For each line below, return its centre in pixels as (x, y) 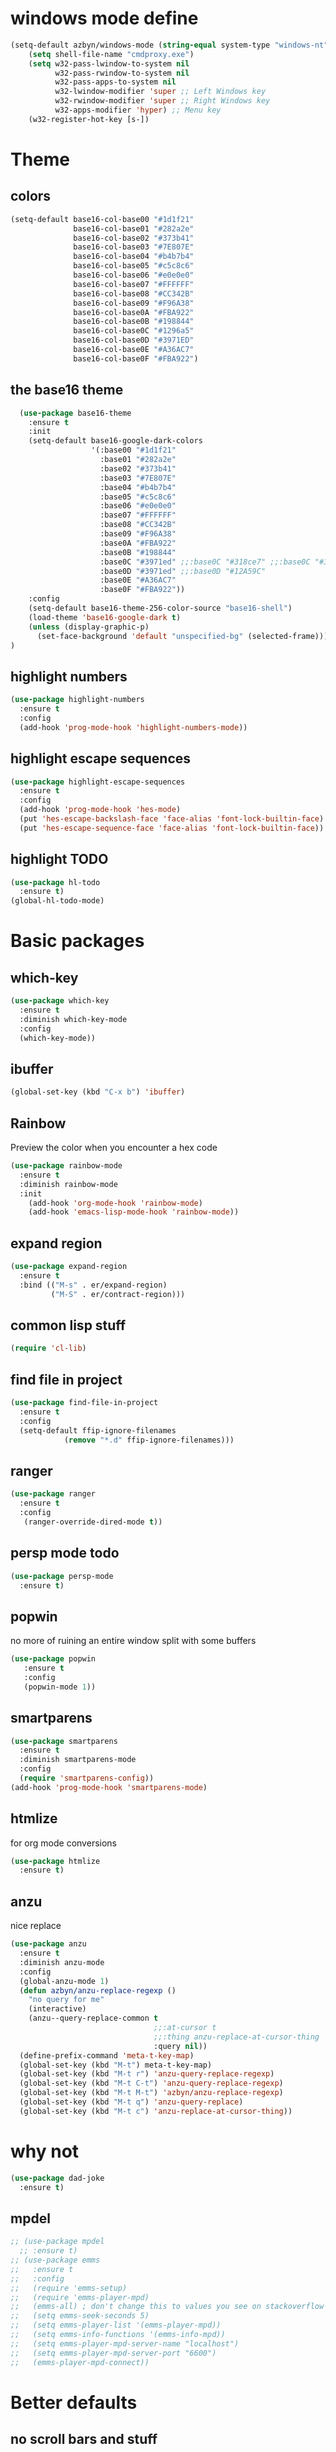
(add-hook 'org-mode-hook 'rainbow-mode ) (115, 1203)
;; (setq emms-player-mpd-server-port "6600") (113, 2353)
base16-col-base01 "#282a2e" (134, 228)
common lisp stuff (68, 1325)
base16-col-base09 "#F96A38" (134, 303)
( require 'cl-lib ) (48, 1348)
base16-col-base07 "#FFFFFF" (134, 284)
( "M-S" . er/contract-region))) (118, 1294)
